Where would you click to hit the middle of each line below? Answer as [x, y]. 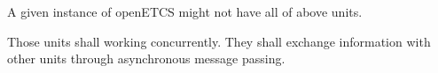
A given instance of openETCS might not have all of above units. [185, 11]
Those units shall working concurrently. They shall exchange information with [219, 41]
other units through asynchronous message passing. [146, 58]
